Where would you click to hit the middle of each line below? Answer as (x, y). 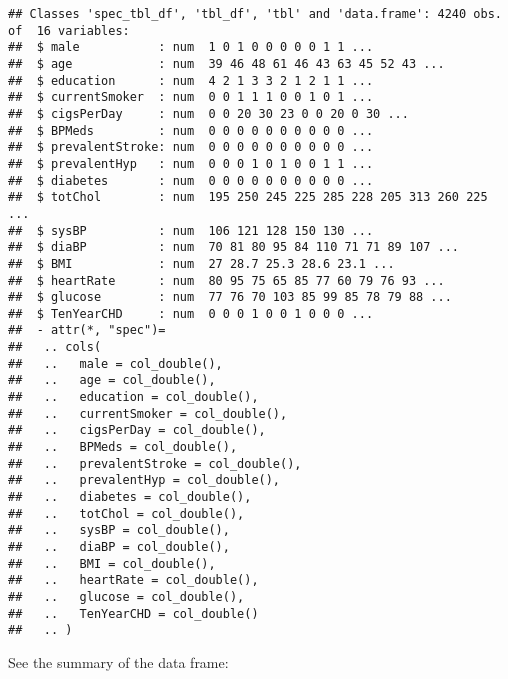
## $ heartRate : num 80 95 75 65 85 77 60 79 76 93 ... (226, 280)
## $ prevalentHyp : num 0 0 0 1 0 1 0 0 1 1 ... (191, 163)
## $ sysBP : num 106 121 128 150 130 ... (191, 230)
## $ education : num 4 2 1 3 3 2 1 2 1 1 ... (191, 80)
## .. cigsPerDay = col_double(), (137, 430)
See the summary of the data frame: (118, 661)
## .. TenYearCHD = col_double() (133, 613)
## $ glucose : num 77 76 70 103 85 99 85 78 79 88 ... (230, 297)
